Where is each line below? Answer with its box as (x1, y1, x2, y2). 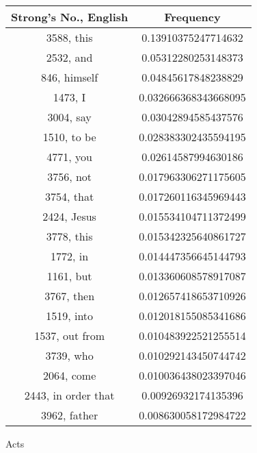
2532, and (46, 49, 93, 65)
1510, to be (42, 129, 96, 145)
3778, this (46, 228, 93, 244)
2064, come (42, 367, 96, 383)
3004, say (47, 109, 92, 125)
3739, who (45, 347, 94, 363)
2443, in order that (24, 387, 115, 403)
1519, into (46, 308, 94, 323)
